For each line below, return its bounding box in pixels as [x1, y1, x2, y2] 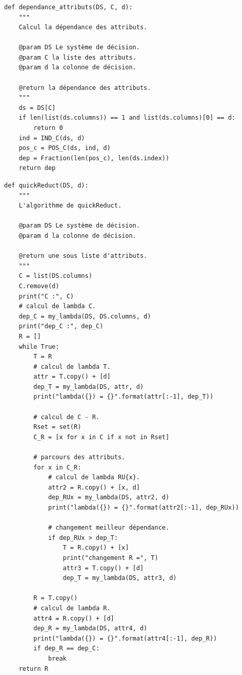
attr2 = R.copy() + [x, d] [48, 483, 140, 491]
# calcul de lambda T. [33, 363, 111, 370]
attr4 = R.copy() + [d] [33, 614, 114, 622]
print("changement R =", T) [63, 554, 158, 561]
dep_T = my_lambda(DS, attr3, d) [63, 574, 177, 582]
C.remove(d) [18, 282, 59, 290]
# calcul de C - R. [33, 413, 100, 421]
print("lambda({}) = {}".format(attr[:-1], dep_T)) [33, 393, 214, 401]
